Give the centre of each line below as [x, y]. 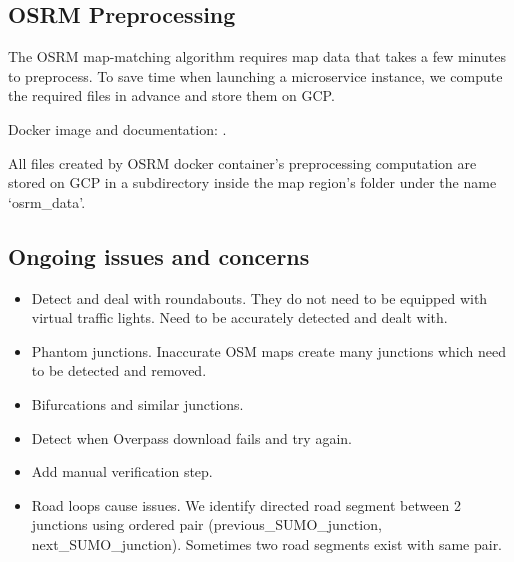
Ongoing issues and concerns [159, 255]
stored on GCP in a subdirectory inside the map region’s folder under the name [252, 182]
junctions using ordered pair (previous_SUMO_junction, [206, 524]
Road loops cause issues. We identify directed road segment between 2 [246, 504]
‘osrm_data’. [47, 201]
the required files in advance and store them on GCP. [171, 95]
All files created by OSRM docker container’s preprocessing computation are [242, 162]
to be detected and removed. [119, 370]
